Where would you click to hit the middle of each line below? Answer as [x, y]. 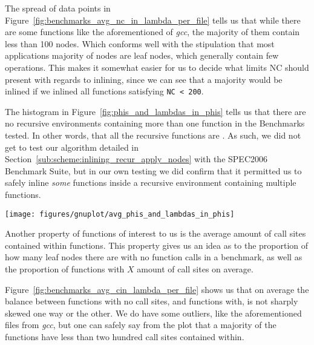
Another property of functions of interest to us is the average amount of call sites [155, 233]
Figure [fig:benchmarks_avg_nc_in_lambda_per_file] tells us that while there [153, 20]
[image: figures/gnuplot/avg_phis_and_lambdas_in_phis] [120, 214]
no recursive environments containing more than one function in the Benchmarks [155, 123]
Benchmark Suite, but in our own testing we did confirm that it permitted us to [153, 170]
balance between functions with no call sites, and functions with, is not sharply [152, 301]
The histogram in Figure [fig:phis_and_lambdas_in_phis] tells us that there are [155, 111]
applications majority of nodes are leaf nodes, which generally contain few [142, 55]
